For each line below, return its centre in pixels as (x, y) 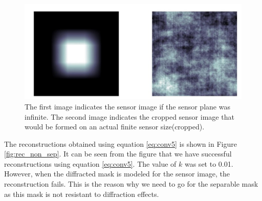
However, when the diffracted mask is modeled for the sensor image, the (117, 174)
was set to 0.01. (209, 163)
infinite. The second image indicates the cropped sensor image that (129, 116)
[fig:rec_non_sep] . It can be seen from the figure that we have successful (118, 154)
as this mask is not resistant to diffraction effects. (82, 194)
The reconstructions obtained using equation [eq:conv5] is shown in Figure (121, 143)
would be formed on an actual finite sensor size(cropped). (115, 127)
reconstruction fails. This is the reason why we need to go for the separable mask (131, 184)
